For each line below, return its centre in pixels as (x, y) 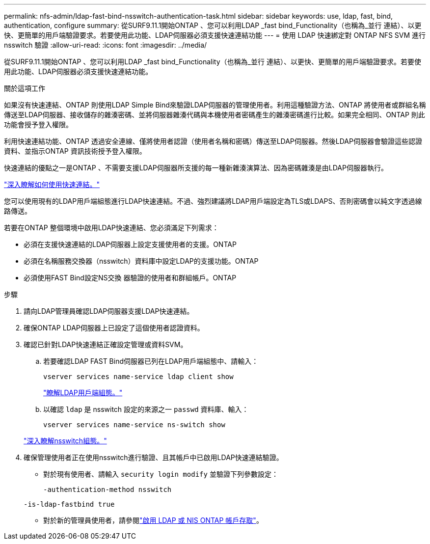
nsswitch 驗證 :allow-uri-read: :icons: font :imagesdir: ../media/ (106, 45)
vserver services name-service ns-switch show (134, 425)
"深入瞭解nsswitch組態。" (65, 441)
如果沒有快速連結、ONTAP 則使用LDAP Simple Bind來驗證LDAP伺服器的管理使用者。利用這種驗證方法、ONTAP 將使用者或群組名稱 (215, 105)
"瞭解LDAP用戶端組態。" (83, 393)
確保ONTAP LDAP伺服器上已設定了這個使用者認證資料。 (114, 328)
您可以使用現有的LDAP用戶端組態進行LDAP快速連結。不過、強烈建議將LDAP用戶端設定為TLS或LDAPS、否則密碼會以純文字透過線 (213, 201)
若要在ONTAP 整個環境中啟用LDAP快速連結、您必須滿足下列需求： (111, 228)
